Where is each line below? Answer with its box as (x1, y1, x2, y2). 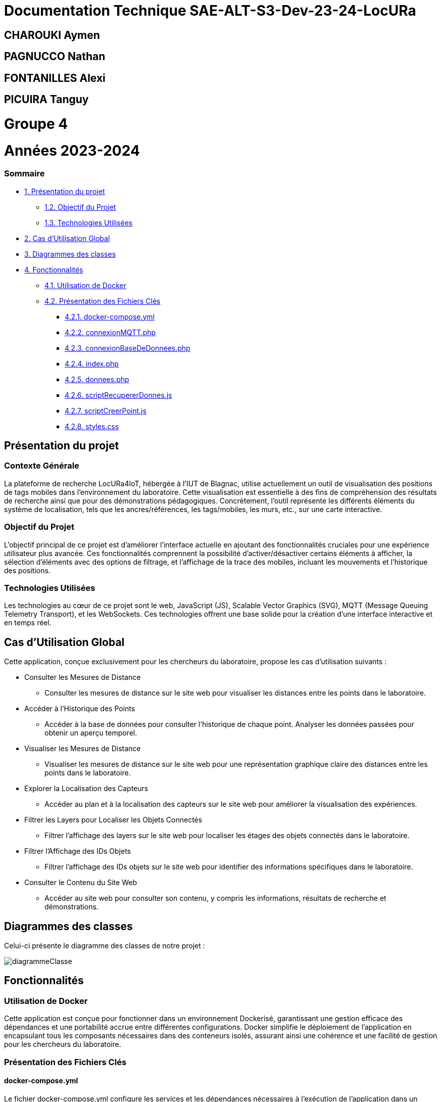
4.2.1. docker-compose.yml (65, 312, 155, 321)
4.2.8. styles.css (65, 422, 119, 431)
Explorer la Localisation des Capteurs (24, 784, 149, 793)
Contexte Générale (4, 461, 79, 471)
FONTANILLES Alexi (4, 71, 106, 84)
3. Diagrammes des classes (24, 249, 116, 258)
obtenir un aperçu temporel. (44, 728, 137, 738)
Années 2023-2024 (4, 142, 140, 159)
